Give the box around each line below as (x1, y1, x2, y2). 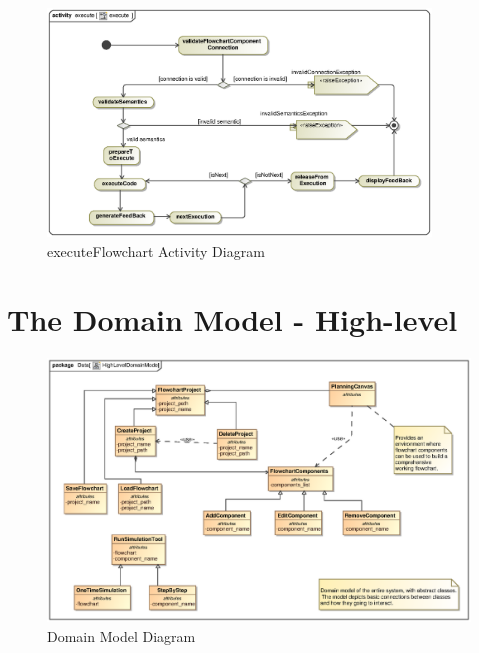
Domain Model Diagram (47, 626, 196, 647)
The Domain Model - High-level (7, 299, 458, 340)
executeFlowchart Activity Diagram (47, 240, 265, 261)
